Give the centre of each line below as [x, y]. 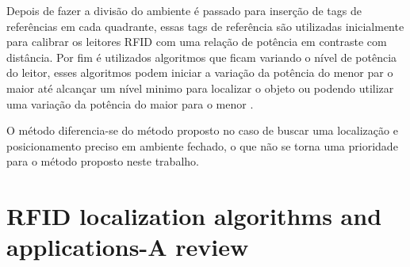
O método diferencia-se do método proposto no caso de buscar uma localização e [202, 130]
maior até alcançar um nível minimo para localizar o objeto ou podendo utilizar [200, 88]
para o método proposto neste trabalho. [103, 161]
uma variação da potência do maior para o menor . [130, 103]
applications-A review [128, 247]
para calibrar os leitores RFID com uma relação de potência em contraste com [197, 42]
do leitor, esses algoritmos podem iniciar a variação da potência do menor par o [200, 72]
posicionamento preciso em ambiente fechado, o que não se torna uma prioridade [202, 145]
